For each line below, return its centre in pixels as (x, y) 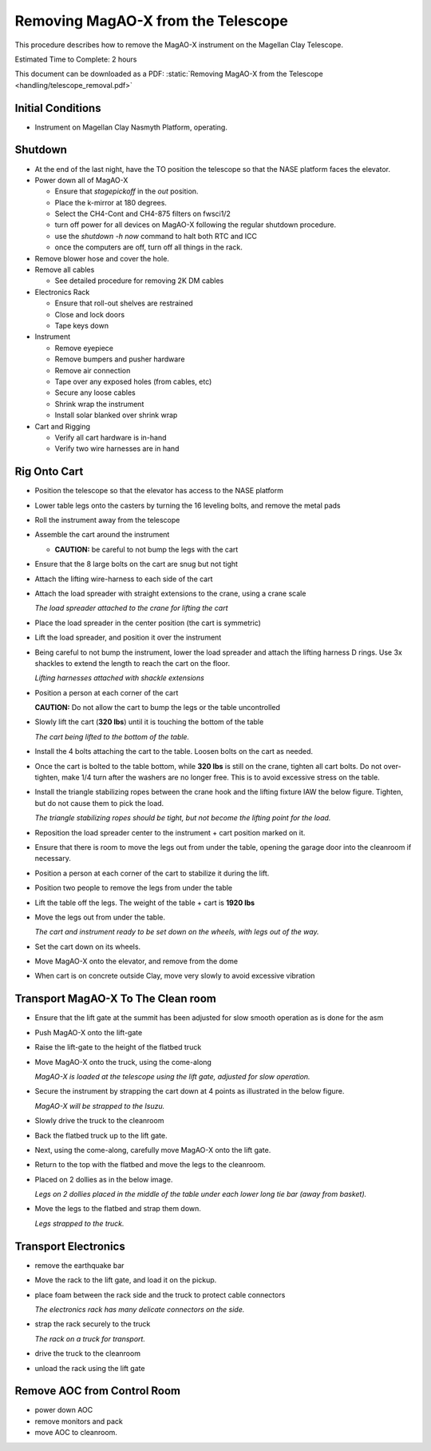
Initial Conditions (58, 108)
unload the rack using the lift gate (90, 1368)
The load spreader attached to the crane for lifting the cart (131, 608)
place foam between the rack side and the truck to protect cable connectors (160, 1294)
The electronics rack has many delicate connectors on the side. (140, 1309)
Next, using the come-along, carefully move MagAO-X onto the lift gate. (153, 1150)
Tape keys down (82, 325)
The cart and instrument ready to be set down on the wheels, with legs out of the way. (177, 932)
